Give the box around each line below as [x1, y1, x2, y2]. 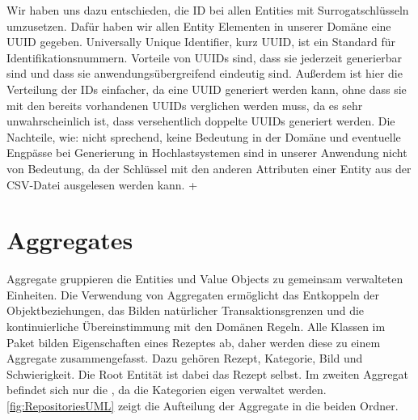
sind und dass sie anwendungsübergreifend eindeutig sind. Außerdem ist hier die [6, 65, 403, 82]
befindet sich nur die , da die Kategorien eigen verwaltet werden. [6, 381, 327, 398]
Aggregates [6, 223, 133, 257]
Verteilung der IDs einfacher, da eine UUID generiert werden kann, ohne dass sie [6, 80, 407, 97]
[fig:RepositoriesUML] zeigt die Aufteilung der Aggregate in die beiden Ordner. [6, 397, 399, 414]
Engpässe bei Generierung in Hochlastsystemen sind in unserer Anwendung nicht [6, 144, 407, 161]
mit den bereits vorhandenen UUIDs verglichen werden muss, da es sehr [6, 96, 363, 113]
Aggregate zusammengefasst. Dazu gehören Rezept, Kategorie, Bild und [6, 350, 363, 367]
